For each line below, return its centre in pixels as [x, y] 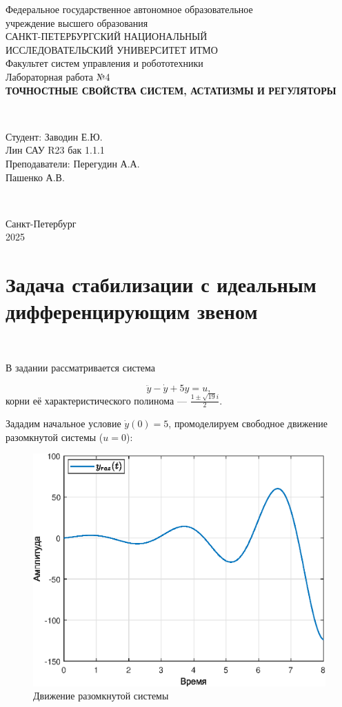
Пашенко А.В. [35, 177]
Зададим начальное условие [63, 423]
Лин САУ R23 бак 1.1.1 [55, 150]
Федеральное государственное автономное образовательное [129, 9]
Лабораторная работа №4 [58, 76]
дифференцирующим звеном [132, 311]
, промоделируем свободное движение [248, 423]
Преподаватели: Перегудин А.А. [73, 163]
